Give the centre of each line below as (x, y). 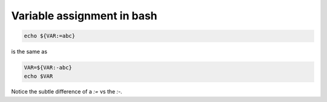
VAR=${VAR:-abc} (48, 68)
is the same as (29, 52)
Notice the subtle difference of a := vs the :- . (67, 92)
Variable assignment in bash (84, 16)
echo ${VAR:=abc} (50, 36)
